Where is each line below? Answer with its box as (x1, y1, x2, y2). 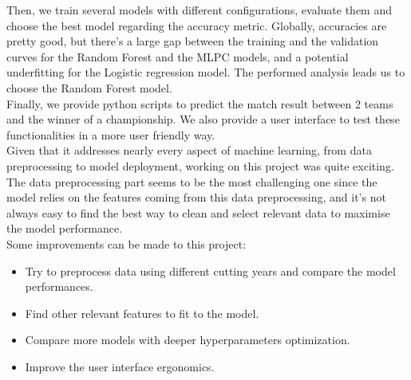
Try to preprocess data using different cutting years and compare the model (25, 262, 396, 279)
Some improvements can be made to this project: (6, 235, 247, 252)
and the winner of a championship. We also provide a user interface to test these (6, 111, 400, 127)
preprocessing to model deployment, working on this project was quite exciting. (6, 157, 394, 174)
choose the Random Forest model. (6, 79, 172, 96)
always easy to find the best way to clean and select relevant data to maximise (6, 204, 390, 221)
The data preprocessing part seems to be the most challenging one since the (6, 173, 377, 190)
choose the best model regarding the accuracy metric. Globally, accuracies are (6, 17, 387, 33)
